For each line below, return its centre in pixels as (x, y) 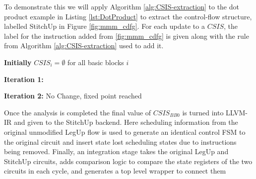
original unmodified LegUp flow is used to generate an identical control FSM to (125, 132)
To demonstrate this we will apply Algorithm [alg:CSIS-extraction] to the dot (122, 6)
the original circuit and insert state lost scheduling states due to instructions (120, 141)
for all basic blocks (96, 62)
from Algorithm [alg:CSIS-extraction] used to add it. (84, 45)
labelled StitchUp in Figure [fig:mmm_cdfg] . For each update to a (104, 26)
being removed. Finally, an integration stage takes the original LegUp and (116, 151)
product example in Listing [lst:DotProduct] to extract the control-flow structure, (128, 16)
